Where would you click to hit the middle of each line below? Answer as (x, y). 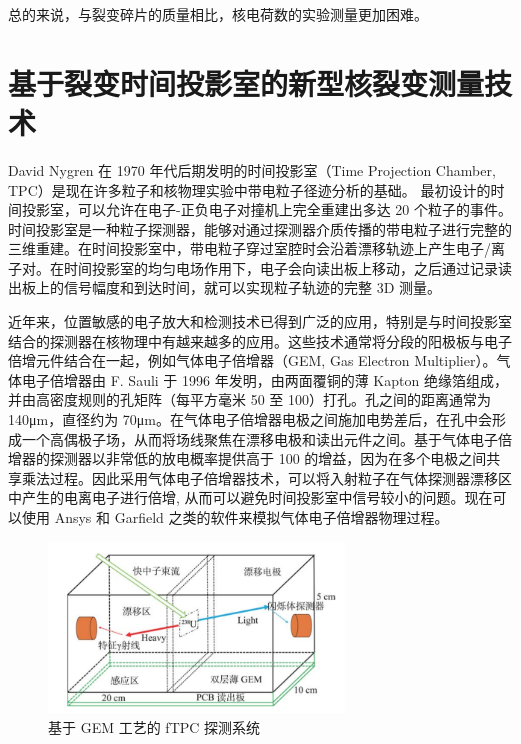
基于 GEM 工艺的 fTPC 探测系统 (154, 726)
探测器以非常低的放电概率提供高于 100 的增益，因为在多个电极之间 (268, 458)
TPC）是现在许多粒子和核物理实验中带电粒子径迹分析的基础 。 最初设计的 (249, 189)
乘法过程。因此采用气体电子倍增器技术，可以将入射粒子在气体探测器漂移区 (266, 477)
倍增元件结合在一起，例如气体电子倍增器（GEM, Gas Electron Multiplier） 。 (252, 360)
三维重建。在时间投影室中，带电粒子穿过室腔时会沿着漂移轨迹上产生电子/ (249, 248)
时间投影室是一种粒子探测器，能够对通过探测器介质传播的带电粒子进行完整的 (260, 228)
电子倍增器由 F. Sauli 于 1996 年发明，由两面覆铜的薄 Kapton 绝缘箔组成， (264, 379)
